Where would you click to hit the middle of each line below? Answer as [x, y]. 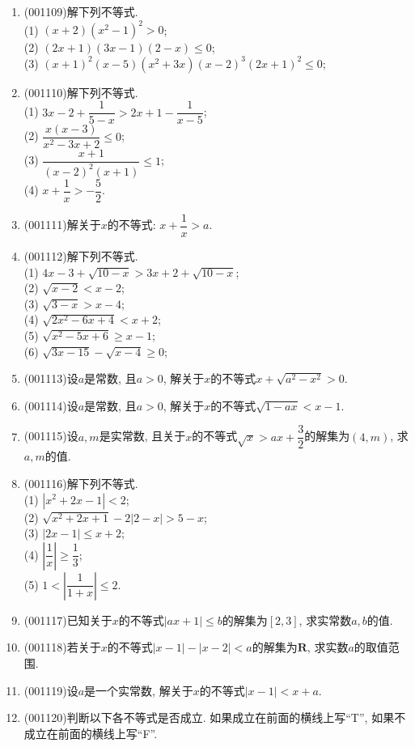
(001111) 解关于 [62, 225]
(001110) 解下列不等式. [81, 92]
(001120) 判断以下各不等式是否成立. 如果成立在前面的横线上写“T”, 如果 [209, 717]
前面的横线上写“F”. [108, 733]
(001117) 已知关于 [68, 620]
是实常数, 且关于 [142, 436]
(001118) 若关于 [62, 647]
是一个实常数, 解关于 [139, 690]
